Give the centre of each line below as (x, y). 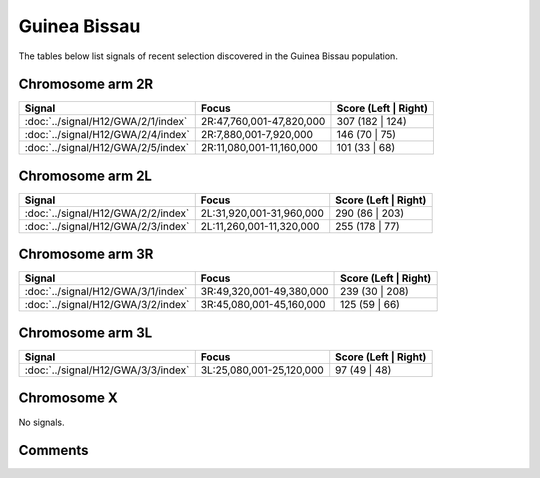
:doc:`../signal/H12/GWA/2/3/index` (107, 226)
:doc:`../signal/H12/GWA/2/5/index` (107, 148)
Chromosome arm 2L (85, 175)
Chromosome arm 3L (85, 332)
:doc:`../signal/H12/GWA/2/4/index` (107, 135)
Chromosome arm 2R (86, 84)
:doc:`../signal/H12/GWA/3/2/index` (107, 305)
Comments (53, 450)
